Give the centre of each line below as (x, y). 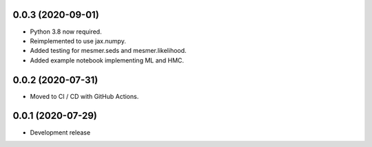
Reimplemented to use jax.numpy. (78, 41)
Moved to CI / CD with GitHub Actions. (84, 96)
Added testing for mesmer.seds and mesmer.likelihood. (108, 51)
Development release (60, 132)
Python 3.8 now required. (66, 32)
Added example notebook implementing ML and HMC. (107, 60)
